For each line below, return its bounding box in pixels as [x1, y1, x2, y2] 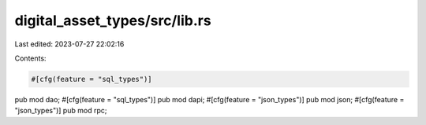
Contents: [14, 53, 47, 63]
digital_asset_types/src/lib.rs [14, 12, 212, 29]
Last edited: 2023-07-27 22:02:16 [14, 39, 125, 49]
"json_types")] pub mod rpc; [14, 106, 107, 116]
